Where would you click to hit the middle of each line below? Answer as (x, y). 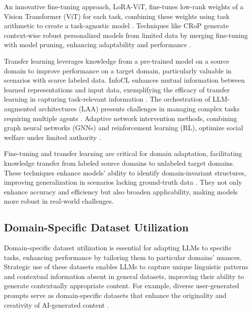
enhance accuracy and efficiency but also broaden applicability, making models (121, 191)
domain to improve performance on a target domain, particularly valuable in (118, 70)
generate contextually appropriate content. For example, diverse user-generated (122, 286)
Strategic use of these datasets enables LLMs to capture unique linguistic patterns (126, 267)
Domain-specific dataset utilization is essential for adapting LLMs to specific (118, 248)
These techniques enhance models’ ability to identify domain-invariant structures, (125, 172)
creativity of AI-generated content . (57, 304)
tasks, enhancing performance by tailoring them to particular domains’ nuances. (123, 257)
